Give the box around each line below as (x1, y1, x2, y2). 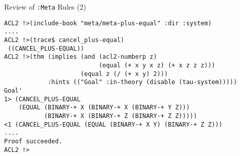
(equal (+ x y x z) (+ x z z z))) (99, 61, 216, 69)
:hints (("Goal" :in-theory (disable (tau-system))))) (47, 79, 237, 86)
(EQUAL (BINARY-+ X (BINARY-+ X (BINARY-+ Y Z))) (18, 104, 190, 111)
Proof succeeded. (4, 137, 63, 145)
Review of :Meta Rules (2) (4, 2, 86, 12)
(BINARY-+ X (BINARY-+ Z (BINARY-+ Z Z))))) (44, 112, 197, 120)
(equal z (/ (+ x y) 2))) (80, 70, 168, 77)
